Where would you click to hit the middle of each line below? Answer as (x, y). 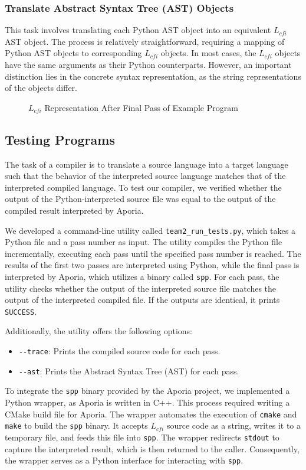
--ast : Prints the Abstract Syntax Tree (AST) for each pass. (129, 371)
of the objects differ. (41, 88)
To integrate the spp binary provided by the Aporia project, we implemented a (147, 391)
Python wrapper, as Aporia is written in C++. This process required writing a (147, 402)
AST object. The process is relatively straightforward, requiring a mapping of (145, 41)
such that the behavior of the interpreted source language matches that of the (145, 176)
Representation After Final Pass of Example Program (141, 107)
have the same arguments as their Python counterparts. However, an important (148, 64)
